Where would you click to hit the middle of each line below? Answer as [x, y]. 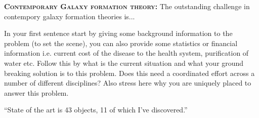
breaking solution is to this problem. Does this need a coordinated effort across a [129, 73]
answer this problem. [36, 92]
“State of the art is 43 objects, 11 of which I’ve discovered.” [96, 110]
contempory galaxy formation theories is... [70, 16]
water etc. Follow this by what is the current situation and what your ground [124, 63]
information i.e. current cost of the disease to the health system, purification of [126, 53]
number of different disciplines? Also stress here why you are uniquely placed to [128, 83]
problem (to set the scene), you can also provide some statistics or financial [121, 43]
